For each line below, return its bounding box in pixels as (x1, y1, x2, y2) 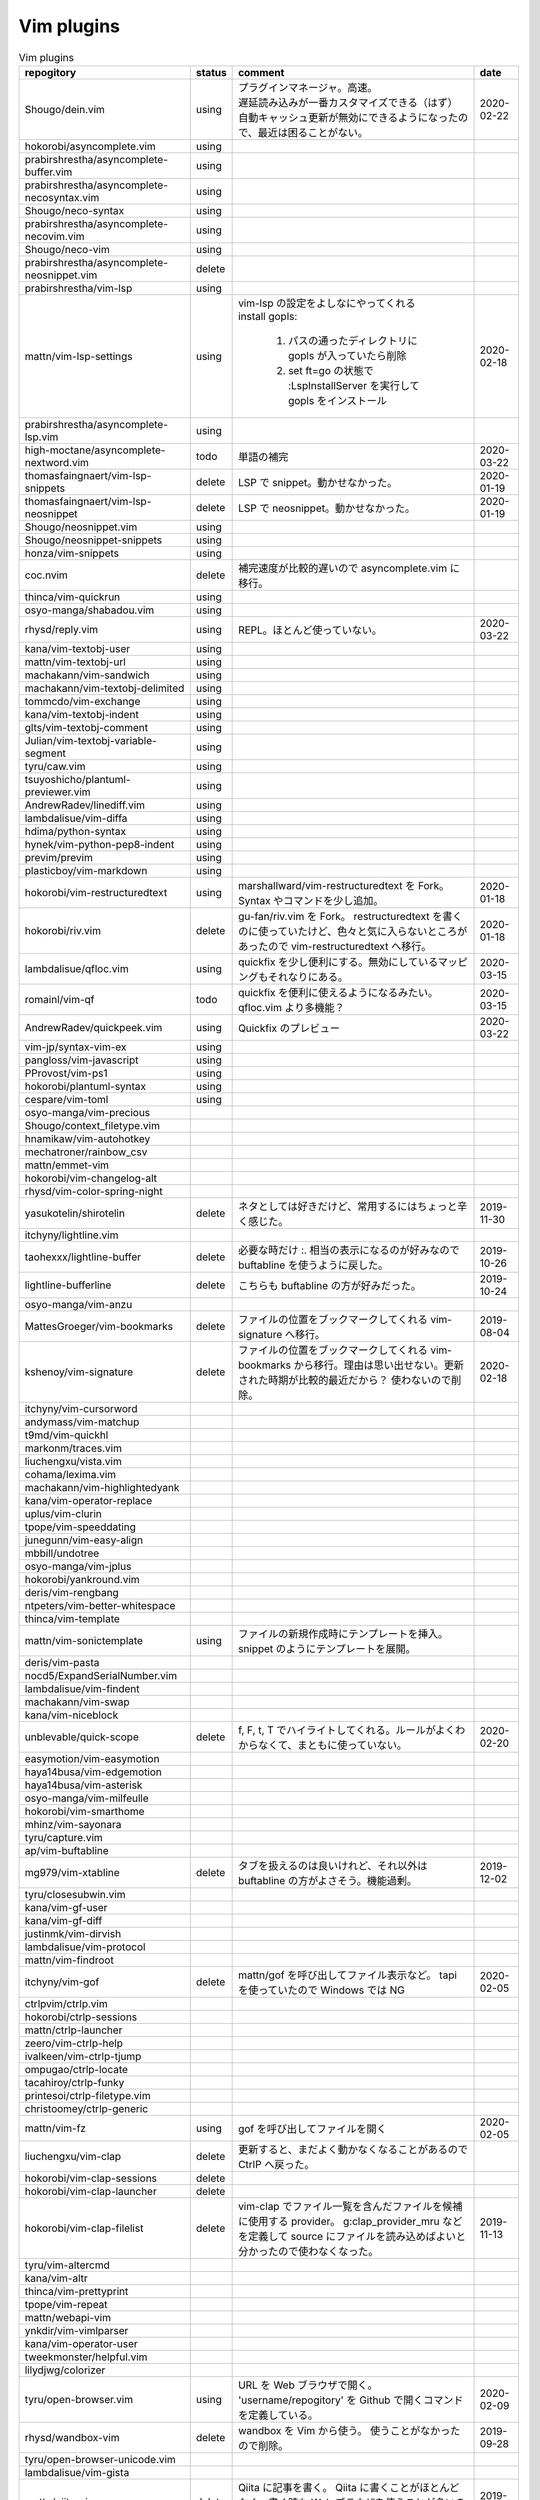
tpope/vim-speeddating (24, 1520, 137, 1534)
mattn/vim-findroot (24, 1953, 114, 1967)
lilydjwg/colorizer (24, 2363, 106, 2377)
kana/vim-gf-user (24, 1900, 108, 1914)
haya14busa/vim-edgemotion (24, 1765, 162, 1779)
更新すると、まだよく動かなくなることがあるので (238, 2142, 469, 2156)
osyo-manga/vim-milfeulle (24, 1791, 149, 1805)
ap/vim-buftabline (24, 1843, 109, 1857)
